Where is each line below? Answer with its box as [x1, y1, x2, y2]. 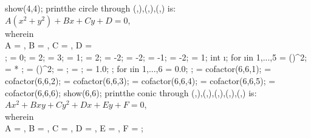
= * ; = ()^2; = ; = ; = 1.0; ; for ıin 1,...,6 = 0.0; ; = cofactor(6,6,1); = [5, 62, 272, 75]
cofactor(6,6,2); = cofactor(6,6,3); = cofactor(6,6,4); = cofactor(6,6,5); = [5, 74, 276, 87]
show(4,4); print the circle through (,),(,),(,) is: [5, 2, 176, 14]
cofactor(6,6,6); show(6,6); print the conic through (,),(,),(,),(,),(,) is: [5, 86, 257, 99]
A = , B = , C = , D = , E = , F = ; [5, 122, 143, 134]
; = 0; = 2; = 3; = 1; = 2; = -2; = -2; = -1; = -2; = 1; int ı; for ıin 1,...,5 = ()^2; [5, 50, 307, 63]
